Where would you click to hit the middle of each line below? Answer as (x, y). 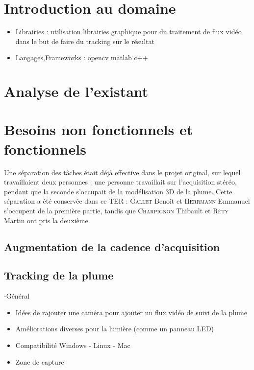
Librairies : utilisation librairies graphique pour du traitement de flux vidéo (128, 32)
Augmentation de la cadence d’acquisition (112, 246)
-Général (17, 296)
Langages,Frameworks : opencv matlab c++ (82, 58)
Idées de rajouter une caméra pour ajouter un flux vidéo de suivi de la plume (131, 312)
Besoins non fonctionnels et (99, 129)
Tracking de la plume (59, 275)
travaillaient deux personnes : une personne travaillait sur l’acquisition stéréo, (120, 182)
